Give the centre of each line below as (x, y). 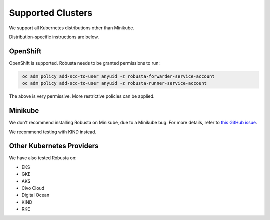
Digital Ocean (36, 195)
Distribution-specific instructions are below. (54, 37)
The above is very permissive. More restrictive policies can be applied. (82, 96)
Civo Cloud (33, 188)
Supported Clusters (51, 13)
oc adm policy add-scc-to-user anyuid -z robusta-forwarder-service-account (119, 76)
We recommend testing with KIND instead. (53, 132)
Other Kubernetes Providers (54, 146)
